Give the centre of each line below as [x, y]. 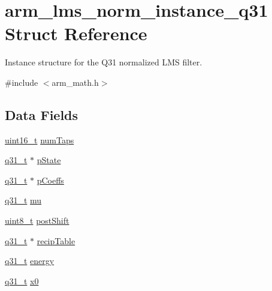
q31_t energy [30, 261]
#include [22, 82]
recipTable [56, 240]
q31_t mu [23, 200]
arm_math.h [75, 82]
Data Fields [42, 114]
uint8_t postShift [37, 220]
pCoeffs [50, 180]
